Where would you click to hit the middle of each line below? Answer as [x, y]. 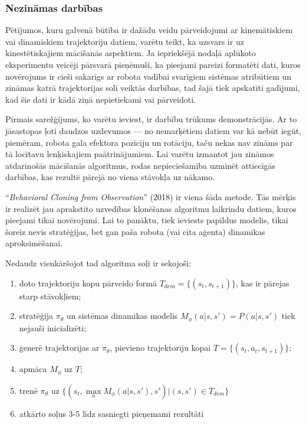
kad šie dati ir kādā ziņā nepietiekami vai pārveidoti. [101, 99]
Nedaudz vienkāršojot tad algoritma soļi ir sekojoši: [98, 262]
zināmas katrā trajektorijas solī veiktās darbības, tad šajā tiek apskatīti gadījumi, [153, 88]
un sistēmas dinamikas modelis [122, 316]
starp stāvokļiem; [50, 296]
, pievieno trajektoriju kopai [160, 348]
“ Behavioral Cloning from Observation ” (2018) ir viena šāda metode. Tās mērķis [151, 196]
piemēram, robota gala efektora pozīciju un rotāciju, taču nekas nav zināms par [149, 142]
